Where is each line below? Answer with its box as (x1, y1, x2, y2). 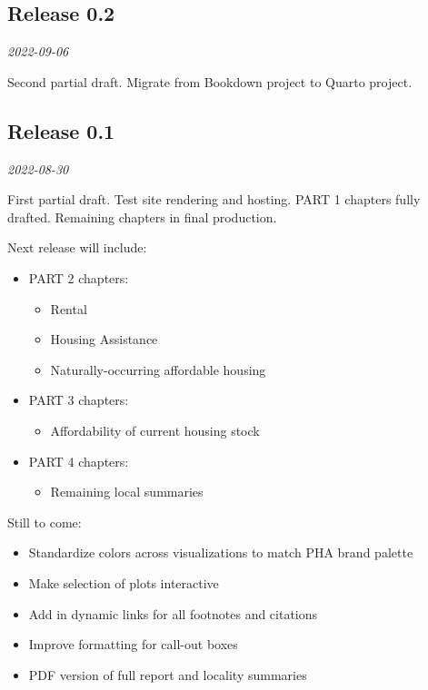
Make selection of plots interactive (28, 573, 219, 592)
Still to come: (7, 512, 82, 531)
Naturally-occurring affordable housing (50, 360, 266, 379)
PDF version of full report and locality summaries (28, 665, 307, 684)
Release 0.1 (7, 116, 115, 144)
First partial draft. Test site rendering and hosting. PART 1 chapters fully (7, 190, 421, 209)
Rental (50, 299, 87, 318)
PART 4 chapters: (28, 451, 129, 470)
